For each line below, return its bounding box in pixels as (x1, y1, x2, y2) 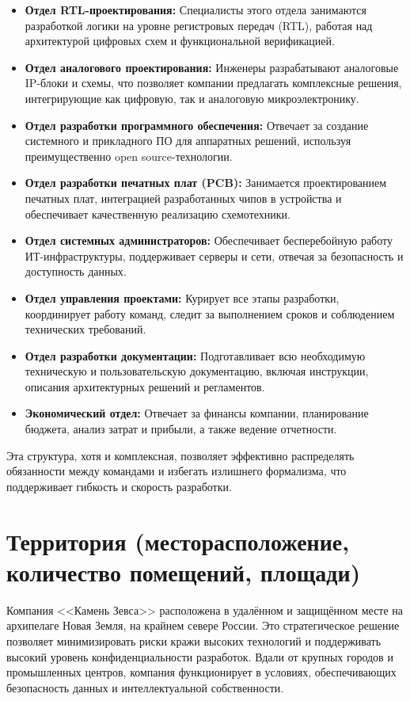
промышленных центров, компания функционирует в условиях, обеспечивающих (6, 664, 397, 680)
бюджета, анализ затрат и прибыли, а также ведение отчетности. (25, 421, 337, 437)
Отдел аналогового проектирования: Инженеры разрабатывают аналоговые (25, 59, 399, 75)
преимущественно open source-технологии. (25, 147, 233, 164)
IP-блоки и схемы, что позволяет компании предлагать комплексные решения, (25, 74, 402, 91)
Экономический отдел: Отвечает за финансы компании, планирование (25, 405, 369, 421)
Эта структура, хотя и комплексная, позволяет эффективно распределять (6, 447, 355, 463)
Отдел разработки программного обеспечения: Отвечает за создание (25, 116, 369, 133)
